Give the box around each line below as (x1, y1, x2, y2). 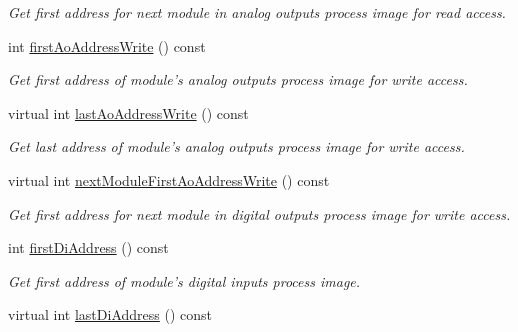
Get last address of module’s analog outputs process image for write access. (8, 136, 465, 157)
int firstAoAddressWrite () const (8, 35, 206, 56)
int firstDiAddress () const (8, 237, 169, 258)
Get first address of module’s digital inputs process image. (8, 270, 361, 291)
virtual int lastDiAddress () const (8, 304, 212, 325)
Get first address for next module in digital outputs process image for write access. (8, 203, 511, 224)
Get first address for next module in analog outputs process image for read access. (8, 2, 506, 22)
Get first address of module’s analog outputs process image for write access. (8, 69, 468, 90)
